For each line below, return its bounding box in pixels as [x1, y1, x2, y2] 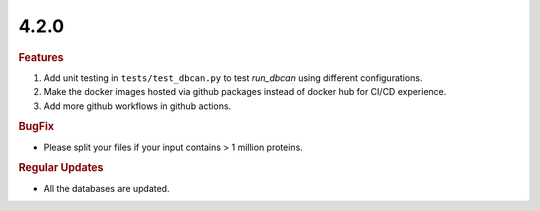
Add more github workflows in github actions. [43, 100, 232, 112]
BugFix [18, 120, 55, 134]
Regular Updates [18, 161, 104, 175]
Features [18, 50, 64, 64]
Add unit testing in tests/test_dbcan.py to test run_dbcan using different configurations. [43, 71, 423, 84]
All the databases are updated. [43, 182, 170, 194]
